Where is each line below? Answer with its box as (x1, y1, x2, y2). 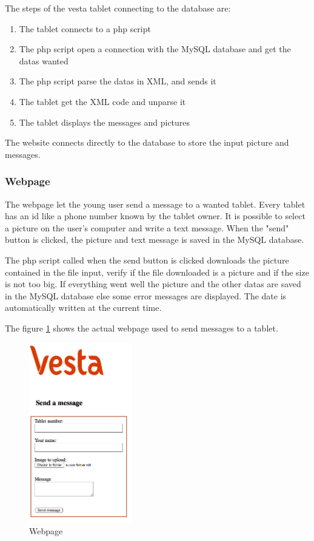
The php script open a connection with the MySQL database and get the (19, 43, 291, 55)
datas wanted (19, 54, 68, 67)
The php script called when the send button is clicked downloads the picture (5, 253, 289, 266)
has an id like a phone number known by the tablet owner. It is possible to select (5, 209, 306, 222)
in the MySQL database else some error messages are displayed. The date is (5, 289, 287, 302)
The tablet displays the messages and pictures (19, 115, 190, 128)
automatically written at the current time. (5, 301, 162, 314)
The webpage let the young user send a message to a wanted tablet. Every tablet (5, 197, 306, 210)
